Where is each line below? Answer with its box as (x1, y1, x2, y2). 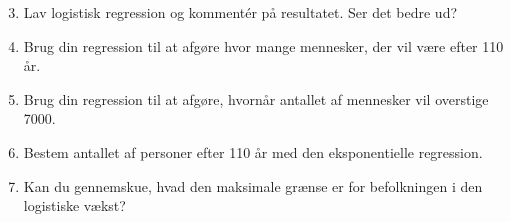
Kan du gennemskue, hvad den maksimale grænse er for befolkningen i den (23, 175, 483, 196)
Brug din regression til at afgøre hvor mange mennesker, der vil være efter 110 (23, 35, 504, 56)
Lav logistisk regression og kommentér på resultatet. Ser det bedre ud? (23, 2, 458, 22)
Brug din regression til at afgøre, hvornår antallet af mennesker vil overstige (23, 88, 489, 109)
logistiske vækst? (23, 195, 126, 216)
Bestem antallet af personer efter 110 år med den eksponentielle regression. (23, 141, 483, 162)
